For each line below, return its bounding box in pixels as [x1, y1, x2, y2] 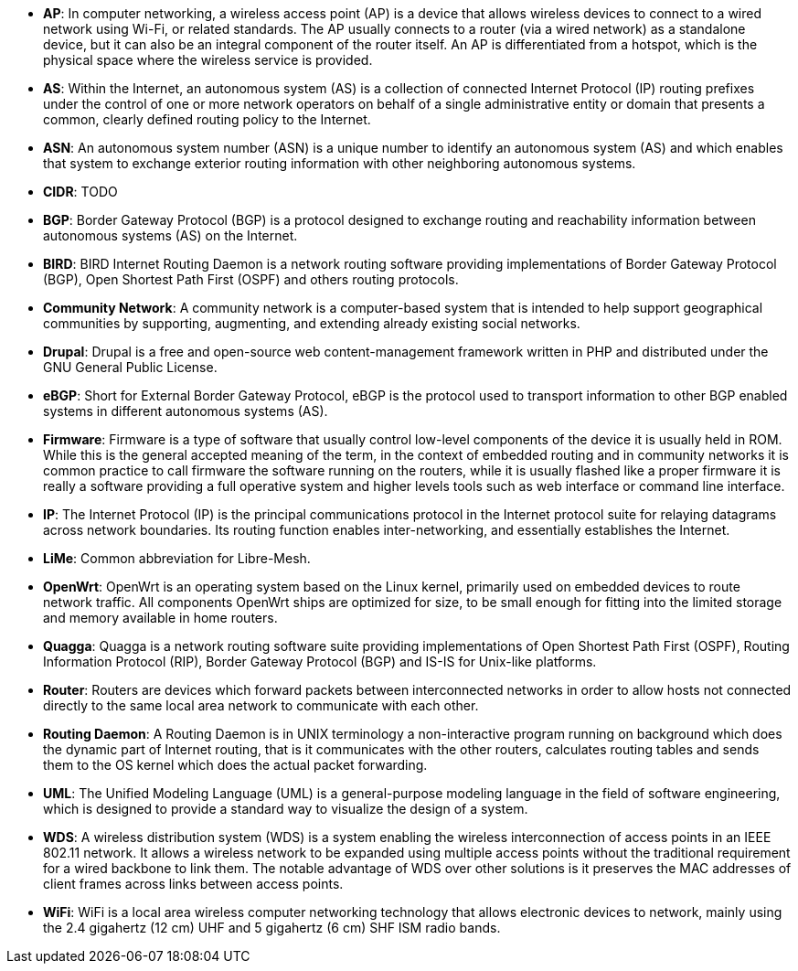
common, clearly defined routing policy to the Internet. [43, 112, 371, 127]
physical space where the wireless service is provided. [43, 52, 373, 68]
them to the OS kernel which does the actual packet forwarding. [43, 757, 428, 773]
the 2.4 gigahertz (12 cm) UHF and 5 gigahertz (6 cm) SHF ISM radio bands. [43, 920, 501, 935]
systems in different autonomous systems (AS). [43, 403, 328, 419]
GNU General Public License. [43, 359, 218, 375]
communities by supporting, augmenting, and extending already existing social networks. [43, 315, 580, 331]
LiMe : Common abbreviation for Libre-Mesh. [43, 550, 311, 566]
